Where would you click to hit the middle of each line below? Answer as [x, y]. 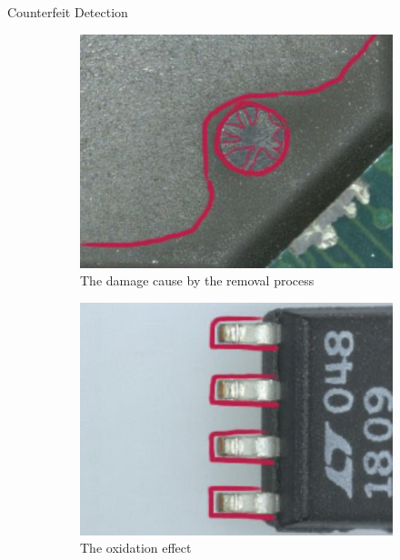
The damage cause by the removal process [197, 280]
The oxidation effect [136, 548]
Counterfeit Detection [68, 12]
